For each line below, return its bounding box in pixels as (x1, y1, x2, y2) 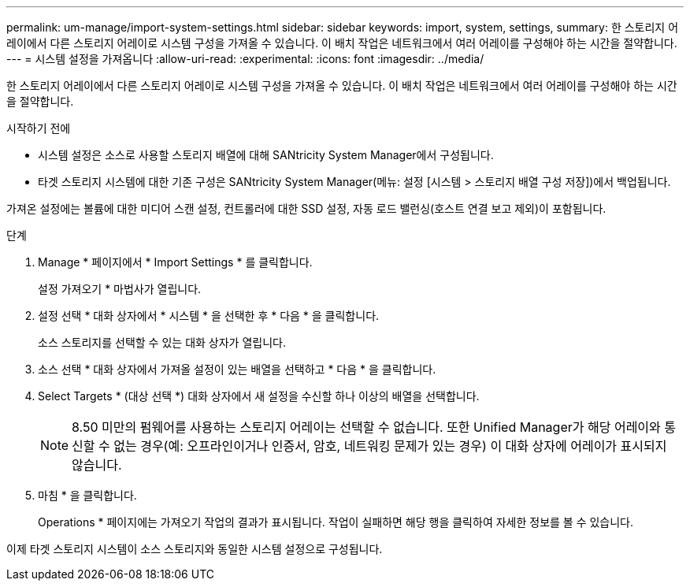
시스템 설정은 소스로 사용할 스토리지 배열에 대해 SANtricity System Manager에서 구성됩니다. (38, 148, 494, 162)
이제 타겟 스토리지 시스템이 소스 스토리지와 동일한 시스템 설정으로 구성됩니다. (6, 542, 383, 555)
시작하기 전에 (6, 121, 71, 135)
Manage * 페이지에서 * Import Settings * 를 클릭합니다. (38, 255, 313, 269)
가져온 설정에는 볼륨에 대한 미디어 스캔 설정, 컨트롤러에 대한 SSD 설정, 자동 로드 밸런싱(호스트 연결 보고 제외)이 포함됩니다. (6, 202, 607, 215)
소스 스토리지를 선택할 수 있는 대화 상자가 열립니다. (38, 336, 286, 349)
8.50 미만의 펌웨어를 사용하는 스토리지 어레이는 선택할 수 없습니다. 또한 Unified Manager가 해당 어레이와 (72, 419, 661, 435)
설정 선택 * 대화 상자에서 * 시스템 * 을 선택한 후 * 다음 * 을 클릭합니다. (38, 309, 380, 322)
